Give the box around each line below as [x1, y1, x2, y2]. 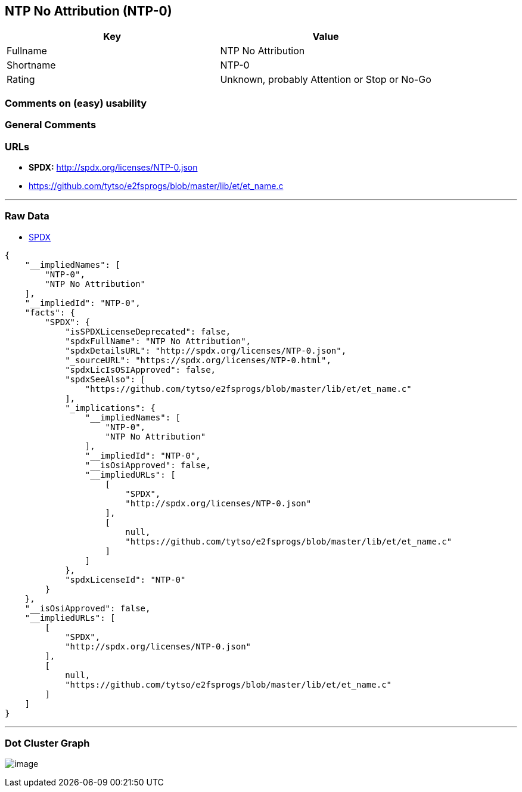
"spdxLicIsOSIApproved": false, [65, 364, 216, 375]
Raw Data [5, 210, 49, 222]
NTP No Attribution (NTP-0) [5, 4, 172, 18]
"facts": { [24, 307, 76, 317]
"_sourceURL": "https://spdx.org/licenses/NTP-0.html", [65, 355, 331, 365]
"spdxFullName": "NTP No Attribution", [65, 336, 251, 346]
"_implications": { [65, 403, 156, 413]
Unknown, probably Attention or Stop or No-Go [220, 73, 431, 86]
